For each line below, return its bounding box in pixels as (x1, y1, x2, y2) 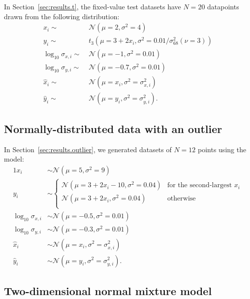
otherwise (167, 195, 196, 202)
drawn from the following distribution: (4, 11, 120, 21)
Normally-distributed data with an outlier (4, 121, 222, 136)
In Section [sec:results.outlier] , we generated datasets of (4, 144, 172, 154)
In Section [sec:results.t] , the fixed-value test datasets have (4, 1, 181, 11)
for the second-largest (167, 182, 232, 189)
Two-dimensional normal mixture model (4, 283, 212, 298)
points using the (198, 144, 247, 154)
